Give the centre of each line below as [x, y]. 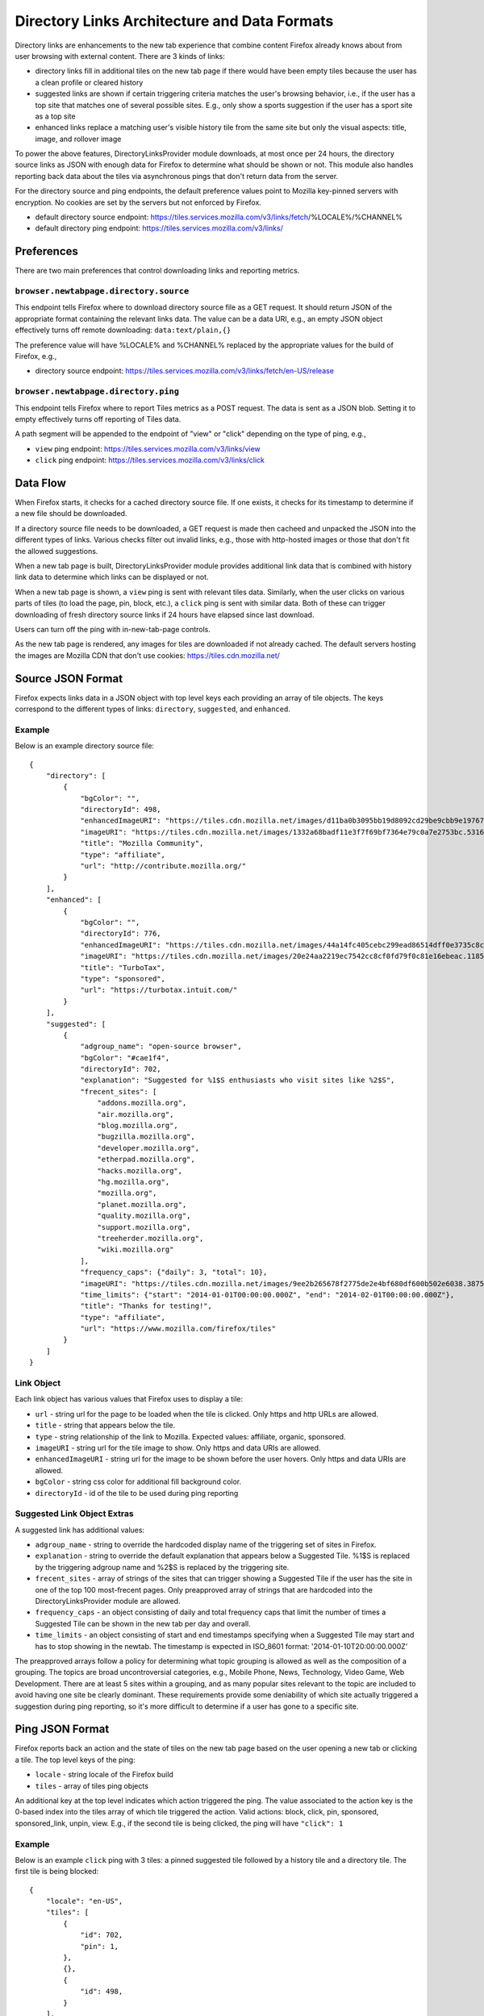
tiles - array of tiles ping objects [92, 1785]
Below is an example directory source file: [85, 746]
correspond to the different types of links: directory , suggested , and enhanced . [152, 709]
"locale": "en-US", [84, 1901]
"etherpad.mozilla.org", [146, 1160]
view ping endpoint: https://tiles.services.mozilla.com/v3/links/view [148, 448]
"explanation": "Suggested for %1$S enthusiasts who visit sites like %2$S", [238, 1080]
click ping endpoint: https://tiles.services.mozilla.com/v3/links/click [150, 460]
